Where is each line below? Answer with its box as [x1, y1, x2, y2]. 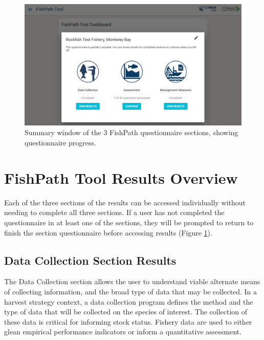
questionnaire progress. [25, 137, 96, 148]
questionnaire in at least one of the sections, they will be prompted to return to [4, 217, 254, 227]
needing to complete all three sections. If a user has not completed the [4, 207, 225, 218]
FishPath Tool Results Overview [4, 167, 238, 188]
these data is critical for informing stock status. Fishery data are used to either [4, 316, 252, 327]
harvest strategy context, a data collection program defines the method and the [4, 296, 253, 307]
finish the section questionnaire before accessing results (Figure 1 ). [4, 227, 212, 238]
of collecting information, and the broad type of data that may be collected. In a [4, 286, 257, 296]
